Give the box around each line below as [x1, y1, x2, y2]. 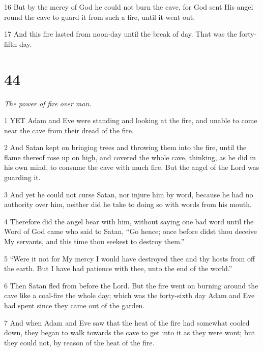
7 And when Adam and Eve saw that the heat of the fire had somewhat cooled [4, 317, 250, 328]
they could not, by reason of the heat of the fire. [4, 337, 155, 347]
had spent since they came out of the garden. [4, 300, 145, 310]
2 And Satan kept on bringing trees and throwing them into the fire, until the [4, 142, 247, 153]
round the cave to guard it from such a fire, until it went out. [4, 11, 195, 22]
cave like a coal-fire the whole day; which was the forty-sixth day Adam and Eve [4, 290, 255, 301]
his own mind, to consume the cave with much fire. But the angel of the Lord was [4, 162, 259, 172]
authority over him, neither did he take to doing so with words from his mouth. [4, 199, 252, 210]
